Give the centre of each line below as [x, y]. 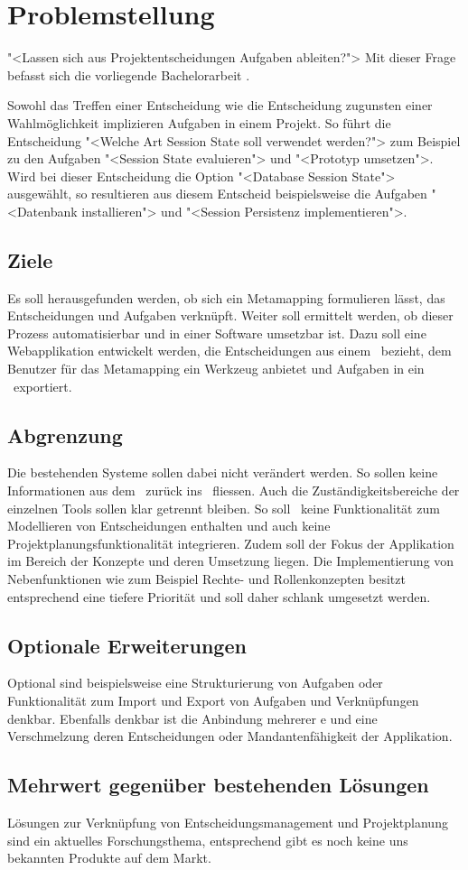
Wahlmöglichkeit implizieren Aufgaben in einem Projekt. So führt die [199, 122]
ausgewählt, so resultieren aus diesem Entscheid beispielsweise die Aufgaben [217, 194]
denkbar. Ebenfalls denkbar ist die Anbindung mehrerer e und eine [192, 718]
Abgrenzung [65, 435]
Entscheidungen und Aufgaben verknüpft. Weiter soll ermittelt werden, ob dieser [230, 315]
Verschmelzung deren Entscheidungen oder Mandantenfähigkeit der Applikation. [230, 736]
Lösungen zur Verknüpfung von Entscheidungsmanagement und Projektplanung [228, 822]
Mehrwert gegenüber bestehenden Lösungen [218, 785]
